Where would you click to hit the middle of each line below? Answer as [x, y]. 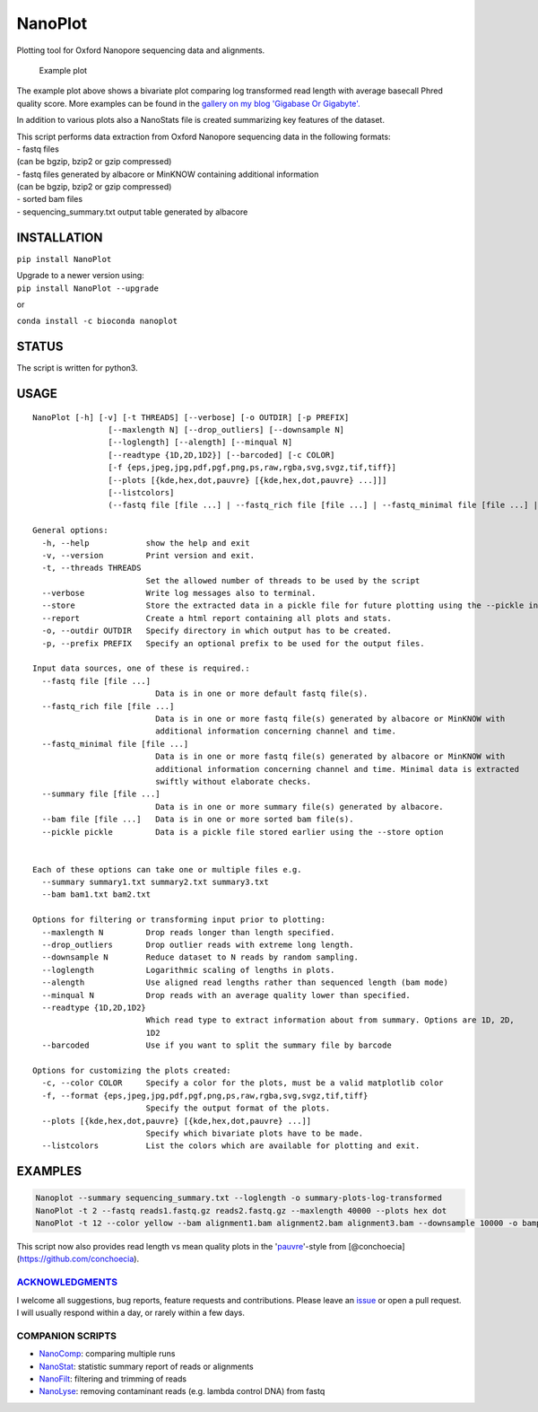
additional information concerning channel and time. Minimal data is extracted [338, 769]
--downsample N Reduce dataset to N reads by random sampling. [200, 957]
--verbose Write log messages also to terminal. [179, 593]
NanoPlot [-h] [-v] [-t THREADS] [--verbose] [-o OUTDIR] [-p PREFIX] [191, 417]
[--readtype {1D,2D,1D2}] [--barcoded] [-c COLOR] [221, 455]
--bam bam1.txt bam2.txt [96, 895]
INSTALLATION [60, 237]
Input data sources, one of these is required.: [141, 668]
